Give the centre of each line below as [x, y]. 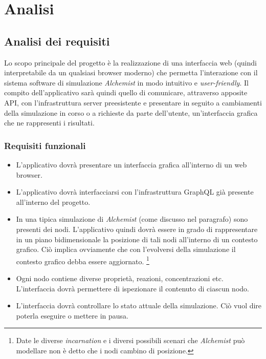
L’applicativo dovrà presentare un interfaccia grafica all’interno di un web [131, 164]
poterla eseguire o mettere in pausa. [72, 315]
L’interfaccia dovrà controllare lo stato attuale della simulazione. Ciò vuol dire [139, 305]
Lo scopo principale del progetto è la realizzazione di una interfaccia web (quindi [130, 62]
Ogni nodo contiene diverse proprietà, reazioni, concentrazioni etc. [120, 278]
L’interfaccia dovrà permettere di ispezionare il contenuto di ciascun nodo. [132, 288]
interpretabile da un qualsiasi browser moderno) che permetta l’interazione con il [131, 72]
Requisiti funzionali [45, 145]
